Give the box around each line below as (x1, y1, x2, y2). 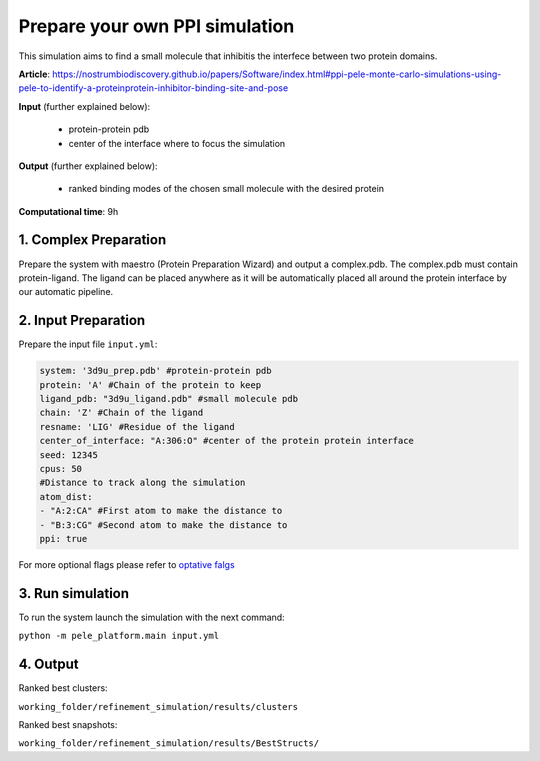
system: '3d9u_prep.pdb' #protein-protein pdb (39, 365, 272, 377)
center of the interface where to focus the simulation (68, 137, 286, 149)
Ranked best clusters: (18, 682, 109, 694)
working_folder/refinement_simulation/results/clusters (18, 701, 299, 712)
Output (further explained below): (18, 160, 159, 172)
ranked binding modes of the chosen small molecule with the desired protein (68, 183, 385, 195)
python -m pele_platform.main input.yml (18, 630, 220, 642)
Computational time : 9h (18, 205, 119, 217)
